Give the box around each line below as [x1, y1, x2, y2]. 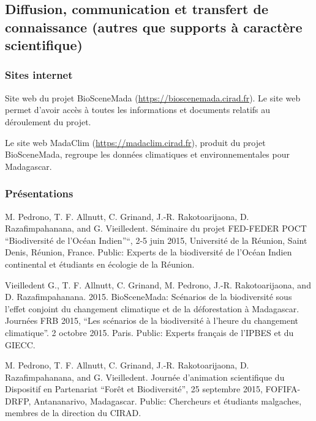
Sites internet [5, 67, 73, 82]
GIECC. [5, 338, 36, 351]
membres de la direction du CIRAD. [5, 406, 141, 419]
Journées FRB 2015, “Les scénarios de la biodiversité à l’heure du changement [5, 314, 299, 327]
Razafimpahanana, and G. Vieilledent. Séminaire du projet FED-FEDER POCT [5, 222, 307, 235]
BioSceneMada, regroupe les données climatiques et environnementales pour [5, 148, 290, 161]
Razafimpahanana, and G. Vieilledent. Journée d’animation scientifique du [5, 370, 285, 383]
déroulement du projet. [5, 115, 91, 128]
